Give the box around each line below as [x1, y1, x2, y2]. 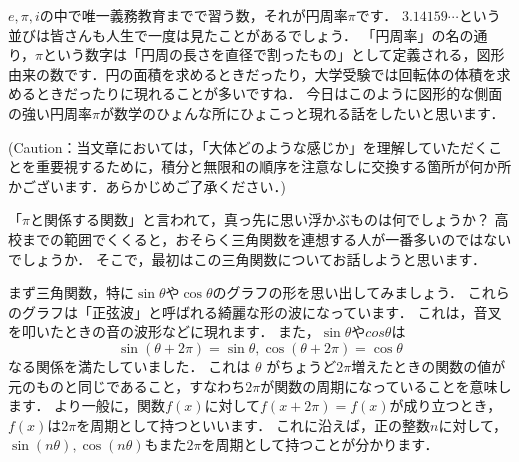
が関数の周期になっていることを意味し [260, 375, 512, 396]
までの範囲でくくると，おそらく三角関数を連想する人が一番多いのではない [21, 228, 512, 249]
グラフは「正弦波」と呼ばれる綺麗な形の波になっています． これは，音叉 [21, 301, 502, 322]
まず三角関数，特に [8, 282, 134, 303]
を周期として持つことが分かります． [201, 434, 439, 455]
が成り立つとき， [389, 395, 502, 416]
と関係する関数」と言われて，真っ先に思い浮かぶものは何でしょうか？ [29, 209, 490, 230]
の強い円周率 [8, 102, 92, 123]
